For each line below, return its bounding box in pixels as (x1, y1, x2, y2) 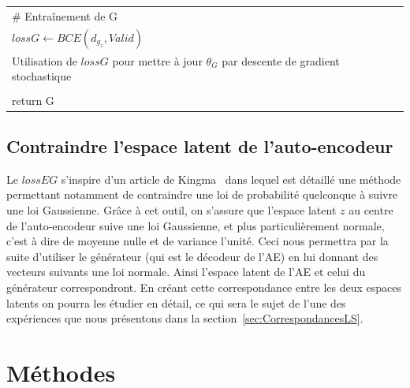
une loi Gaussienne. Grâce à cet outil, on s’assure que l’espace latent (6, 202, 337, 218)
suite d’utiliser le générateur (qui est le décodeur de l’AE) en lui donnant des (6, 248, 378, 264)
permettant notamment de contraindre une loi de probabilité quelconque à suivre (6, 186, 398, 203)
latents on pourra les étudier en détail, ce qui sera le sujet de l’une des (6, 294, 346, 311)
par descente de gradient (222, 52, 340, 69)
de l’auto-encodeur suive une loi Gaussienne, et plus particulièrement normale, (6, 217, 385, 233)
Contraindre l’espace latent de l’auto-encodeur (6, 134, 393, 159)
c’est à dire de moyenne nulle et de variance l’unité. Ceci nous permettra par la (6, 233, 389, 249)
